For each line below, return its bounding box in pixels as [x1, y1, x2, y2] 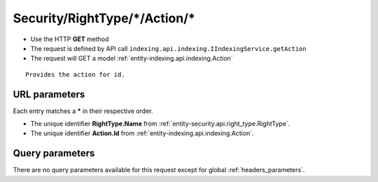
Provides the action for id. [25, 70, 125, 78]
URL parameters [13, 88, 85, 100]
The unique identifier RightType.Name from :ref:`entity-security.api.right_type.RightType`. [30, 119, 290, 128]
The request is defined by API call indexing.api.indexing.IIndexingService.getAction [30, 44, 307, 52]
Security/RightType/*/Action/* [13, 10, 195, 26]
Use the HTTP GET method [30, 35, 109, 43]
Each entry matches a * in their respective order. [13, 107, 153, 115]
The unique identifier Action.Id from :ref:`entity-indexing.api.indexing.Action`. [30, 129, 255, 137]
